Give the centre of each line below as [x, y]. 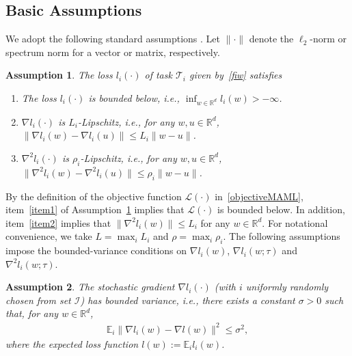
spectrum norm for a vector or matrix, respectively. [113, 52]
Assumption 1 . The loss [59, 75]
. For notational [295, 222]
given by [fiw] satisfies [235, 75]
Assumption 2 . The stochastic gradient [90, 287]
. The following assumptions [282, 236]
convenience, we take [49, 236]
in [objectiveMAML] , [259, 196]
